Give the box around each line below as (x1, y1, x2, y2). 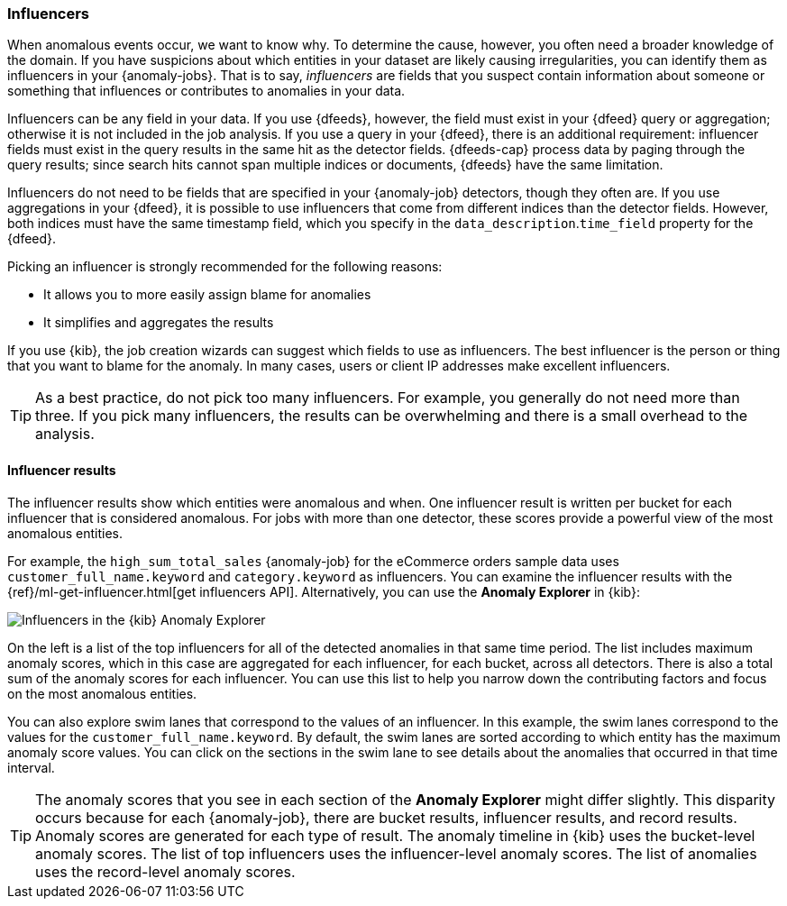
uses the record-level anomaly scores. (35, 862, 296, 881)
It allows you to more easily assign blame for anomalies (43, 287, 371, 303)
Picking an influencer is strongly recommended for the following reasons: (7, 259, 443, 275)
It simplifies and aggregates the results (43, 315, 274, 331)
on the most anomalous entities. (7, 685, 197, 701)
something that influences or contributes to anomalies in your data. (7, 83, 406, 99)
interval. (7, 759, 55, 775)
